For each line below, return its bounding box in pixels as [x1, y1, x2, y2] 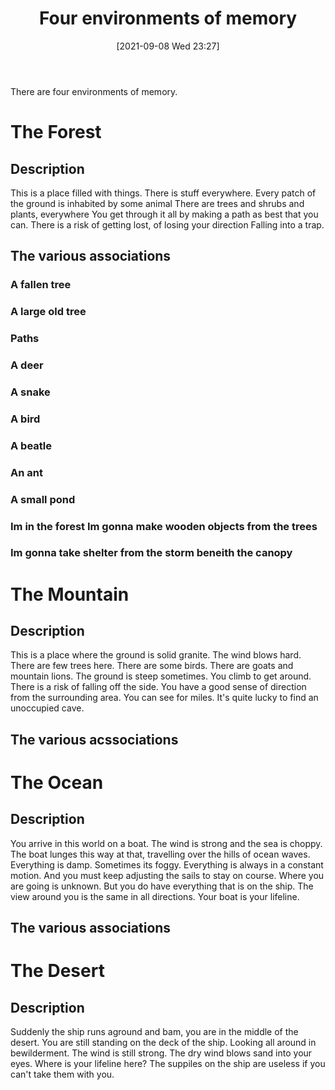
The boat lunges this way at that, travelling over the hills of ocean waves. [10, 848, 311, 860]
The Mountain [10, 583, 130, 606]
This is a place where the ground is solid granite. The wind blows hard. [10, 649, 302, 661]
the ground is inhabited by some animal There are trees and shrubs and [10, 197, 305, 209]
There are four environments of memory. [10, 85, 178, 97]
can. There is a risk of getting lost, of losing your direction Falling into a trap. [10, 218, 325, 231]
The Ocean [10, 772, 104, 794]
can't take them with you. [10, 1068, 115, 1081]
